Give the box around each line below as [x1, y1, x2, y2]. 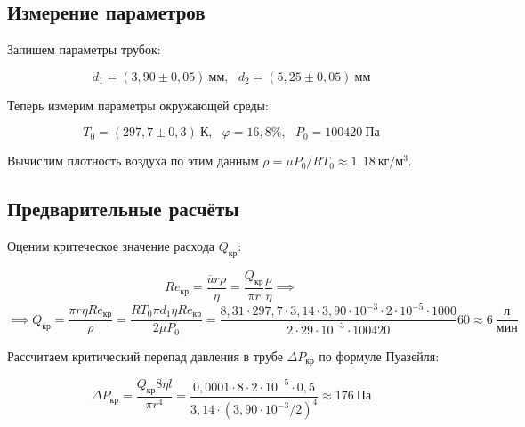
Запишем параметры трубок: [7, 40, 161, 59]
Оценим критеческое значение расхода [7, 237, 214, 255]
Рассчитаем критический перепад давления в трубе [7, 346, 283, 365]
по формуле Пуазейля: [319, 346, 440, 365]
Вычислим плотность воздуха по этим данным [7, 151, 259, 170]
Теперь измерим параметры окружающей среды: [7, 95, 269, 114]
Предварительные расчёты [7, 195, 239, 222]
